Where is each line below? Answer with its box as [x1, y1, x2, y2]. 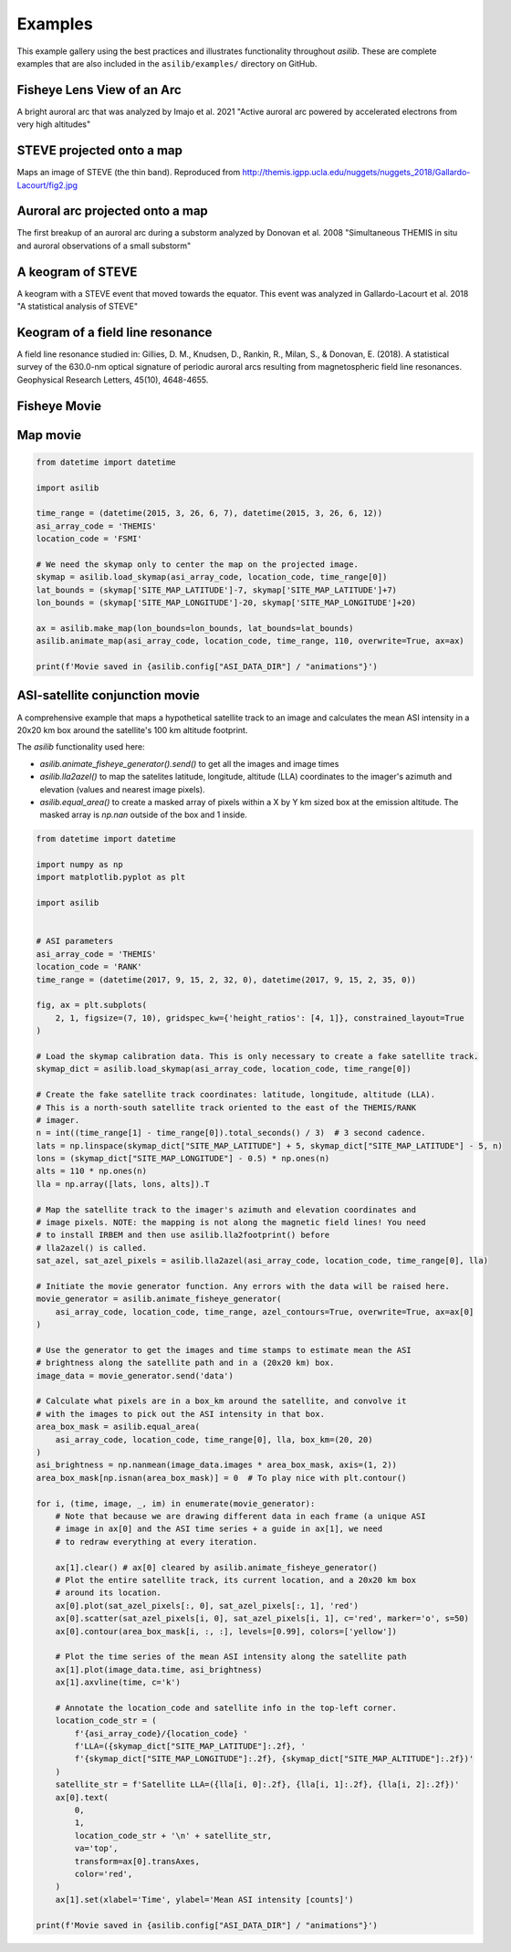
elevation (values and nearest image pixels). [39, 783, 205, 794]
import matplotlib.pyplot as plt [36, 872, 186, 883]
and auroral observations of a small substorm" [16, 240, 192, 251]
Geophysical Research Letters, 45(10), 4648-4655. [16, 374, 209, 385]
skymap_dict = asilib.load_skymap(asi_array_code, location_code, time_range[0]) [36, 1064, 412, 1075]
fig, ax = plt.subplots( [36, 1000, 148, 1011]
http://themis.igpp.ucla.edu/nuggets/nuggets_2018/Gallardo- [242, 167, 471, 178]
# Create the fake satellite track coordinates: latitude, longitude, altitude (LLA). [36, 1089, 436, 1100]
